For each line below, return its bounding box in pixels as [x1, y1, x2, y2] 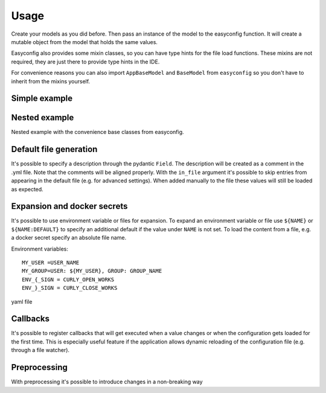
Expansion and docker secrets [11, 201, 128, 211]
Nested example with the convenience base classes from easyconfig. [11, 129, 184, 136]
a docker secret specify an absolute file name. [11, 234, 127, 241]
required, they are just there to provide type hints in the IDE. [11, 58, 160, 65]
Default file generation [11, 144, 98, 155]
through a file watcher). [11, 347, 69, 354]
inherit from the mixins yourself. [11, 77, 91, 85]
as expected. [11, 185, 43, 193]
